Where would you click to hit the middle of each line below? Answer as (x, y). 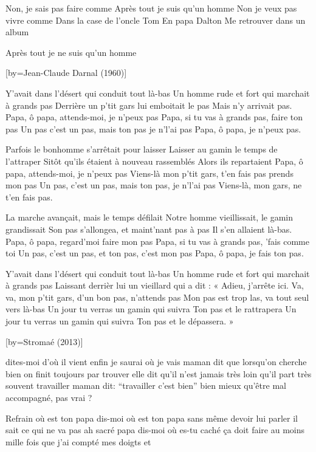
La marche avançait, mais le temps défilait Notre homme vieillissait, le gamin (149, 217)
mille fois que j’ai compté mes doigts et (78, 441)
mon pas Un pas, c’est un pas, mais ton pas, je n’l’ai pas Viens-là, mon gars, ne (154, 185)
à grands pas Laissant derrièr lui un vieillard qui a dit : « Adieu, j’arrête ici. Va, (155, 285)
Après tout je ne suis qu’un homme (71, 52)
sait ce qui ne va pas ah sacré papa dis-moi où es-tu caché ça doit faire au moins (155, 430)
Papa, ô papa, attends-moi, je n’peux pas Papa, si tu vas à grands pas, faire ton (154, 117)
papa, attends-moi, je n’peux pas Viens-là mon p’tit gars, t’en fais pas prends (149, 173)
